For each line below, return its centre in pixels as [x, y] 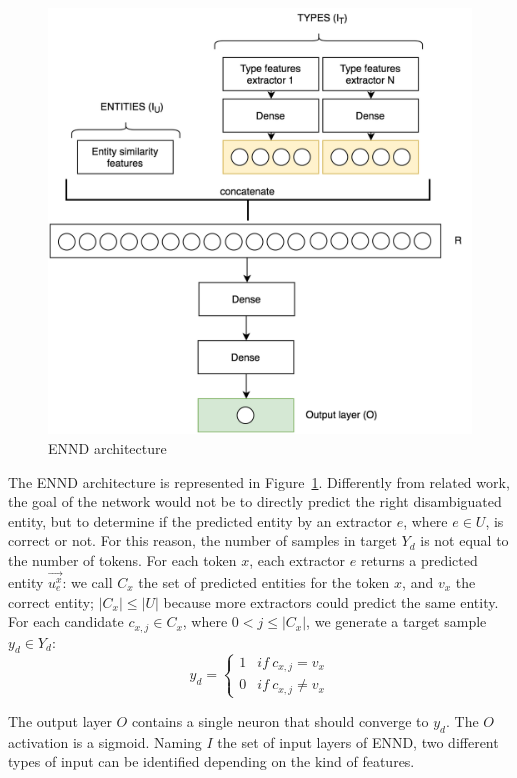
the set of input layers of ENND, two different [358, 741]
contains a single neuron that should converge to [280, 720]
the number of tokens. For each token [122, 560]
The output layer [60, 720]
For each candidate [66, 621]
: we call [87, 581]
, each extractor [297, 560]
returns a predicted [419, 560]
